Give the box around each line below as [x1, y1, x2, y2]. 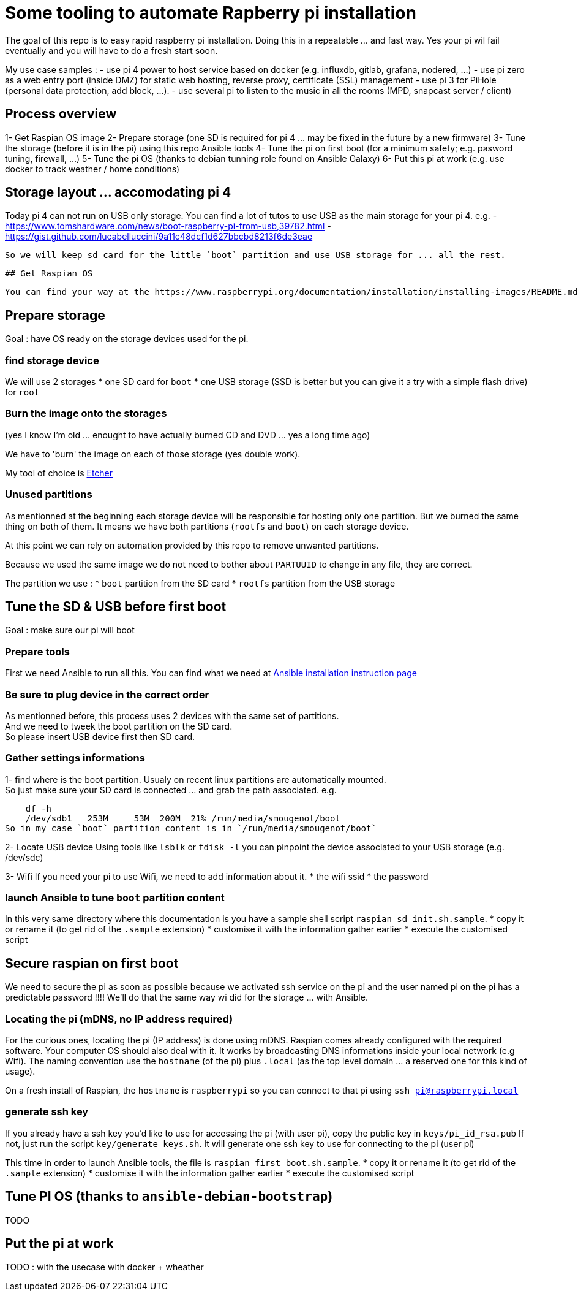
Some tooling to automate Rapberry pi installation [5, 2, 416, 23]
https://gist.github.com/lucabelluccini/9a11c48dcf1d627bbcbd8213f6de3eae [5, 231, 313, 242]
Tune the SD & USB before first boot [5, 598, 227, 614]
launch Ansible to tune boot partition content [5, 891, 225, 904]
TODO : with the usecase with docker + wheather [5, 1262, 204, 1273]
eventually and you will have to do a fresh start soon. [5, 45, 218, 56]
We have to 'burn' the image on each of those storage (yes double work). [5, 448, 301, 459]
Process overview [5, 106, 117, 122]
